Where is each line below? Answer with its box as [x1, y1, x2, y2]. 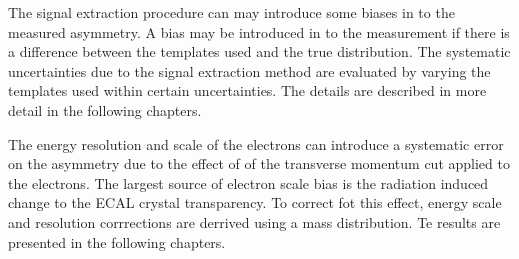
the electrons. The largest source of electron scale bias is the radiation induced [8, 172, 489, 193]
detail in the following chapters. [8, 99, 202, 120]
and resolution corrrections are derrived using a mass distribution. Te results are [8, 211, 501, 232]
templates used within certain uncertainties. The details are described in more [8, 80, 487, 101]
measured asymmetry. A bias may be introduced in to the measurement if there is [8, 21, 510, 42]
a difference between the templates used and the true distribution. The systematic [8, 41, 511, 62]
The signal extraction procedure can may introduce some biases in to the [8, 2, 455, 22]
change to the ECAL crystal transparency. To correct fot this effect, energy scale [8, 192, 502, 213]
